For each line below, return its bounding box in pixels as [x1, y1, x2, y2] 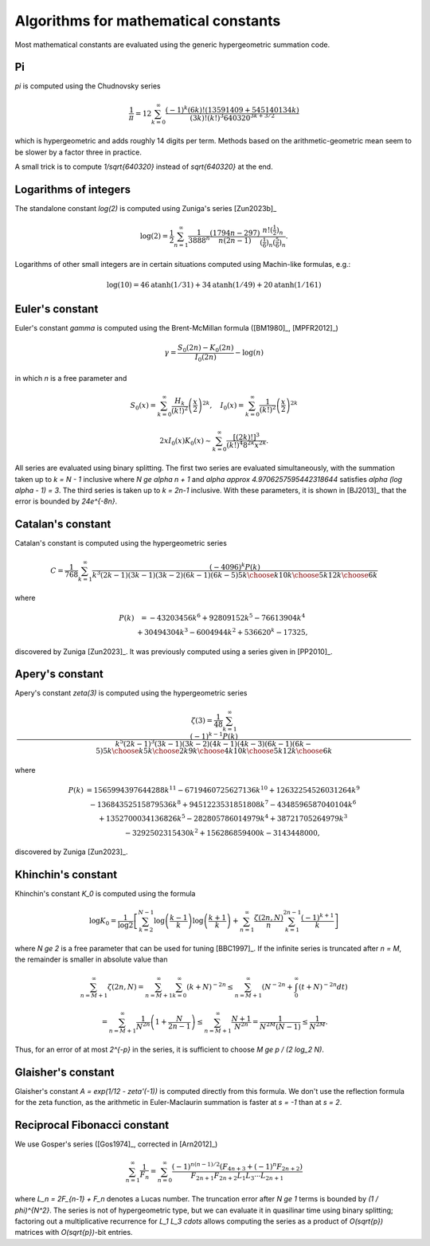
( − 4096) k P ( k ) [209, 562, 260, 571]
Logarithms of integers [14, 182, 131, 196]
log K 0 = [88, 916, 117, 927]
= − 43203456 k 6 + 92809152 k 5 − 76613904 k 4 [140, 612, 306, 623]
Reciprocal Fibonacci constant [14, 1119, 170, 1132]
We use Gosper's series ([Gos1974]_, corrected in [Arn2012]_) [14, 1139, 218, 1149]
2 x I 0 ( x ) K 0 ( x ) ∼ [159, 436, 212, 447]
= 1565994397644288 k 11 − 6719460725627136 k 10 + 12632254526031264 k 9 [86, 784, 360, 794]
